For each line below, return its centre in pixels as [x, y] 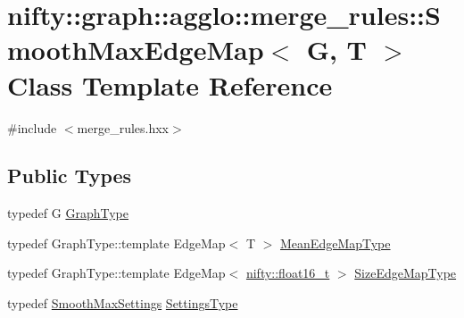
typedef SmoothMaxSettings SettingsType [123, 303]
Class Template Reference [170, 84]
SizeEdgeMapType [406, 273]
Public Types [70, 176]
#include [32, 127]
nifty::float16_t [288, 273]
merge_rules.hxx [123, 127]
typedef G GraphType [68, 213]
